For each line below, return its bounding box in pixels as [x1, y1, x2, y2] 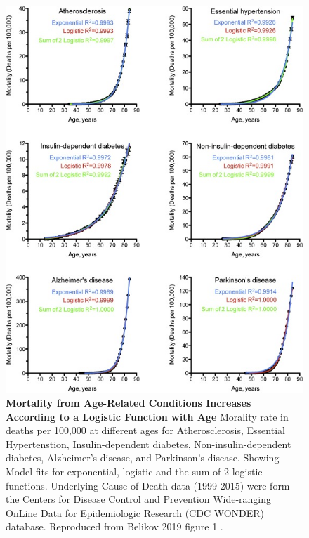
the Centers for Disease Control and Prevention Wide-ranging [6, 492, 272, 506]
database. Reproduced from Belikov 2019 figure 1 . [6, 519, 223, 534]
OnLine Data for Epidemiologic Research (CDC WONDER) [6, 505, 265, 520]
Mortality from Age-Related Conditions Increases [6, 395, 251, 409]
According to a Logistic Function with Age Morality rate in [6, 409, 289, 424]
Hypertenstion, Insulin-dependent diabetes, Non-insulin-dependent [6, 436, 291, 451]
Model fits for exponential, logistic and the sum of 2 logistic [6, 464, 263, 478]
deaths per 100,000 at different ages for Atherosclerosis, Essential [6, 423, 285, 438]
